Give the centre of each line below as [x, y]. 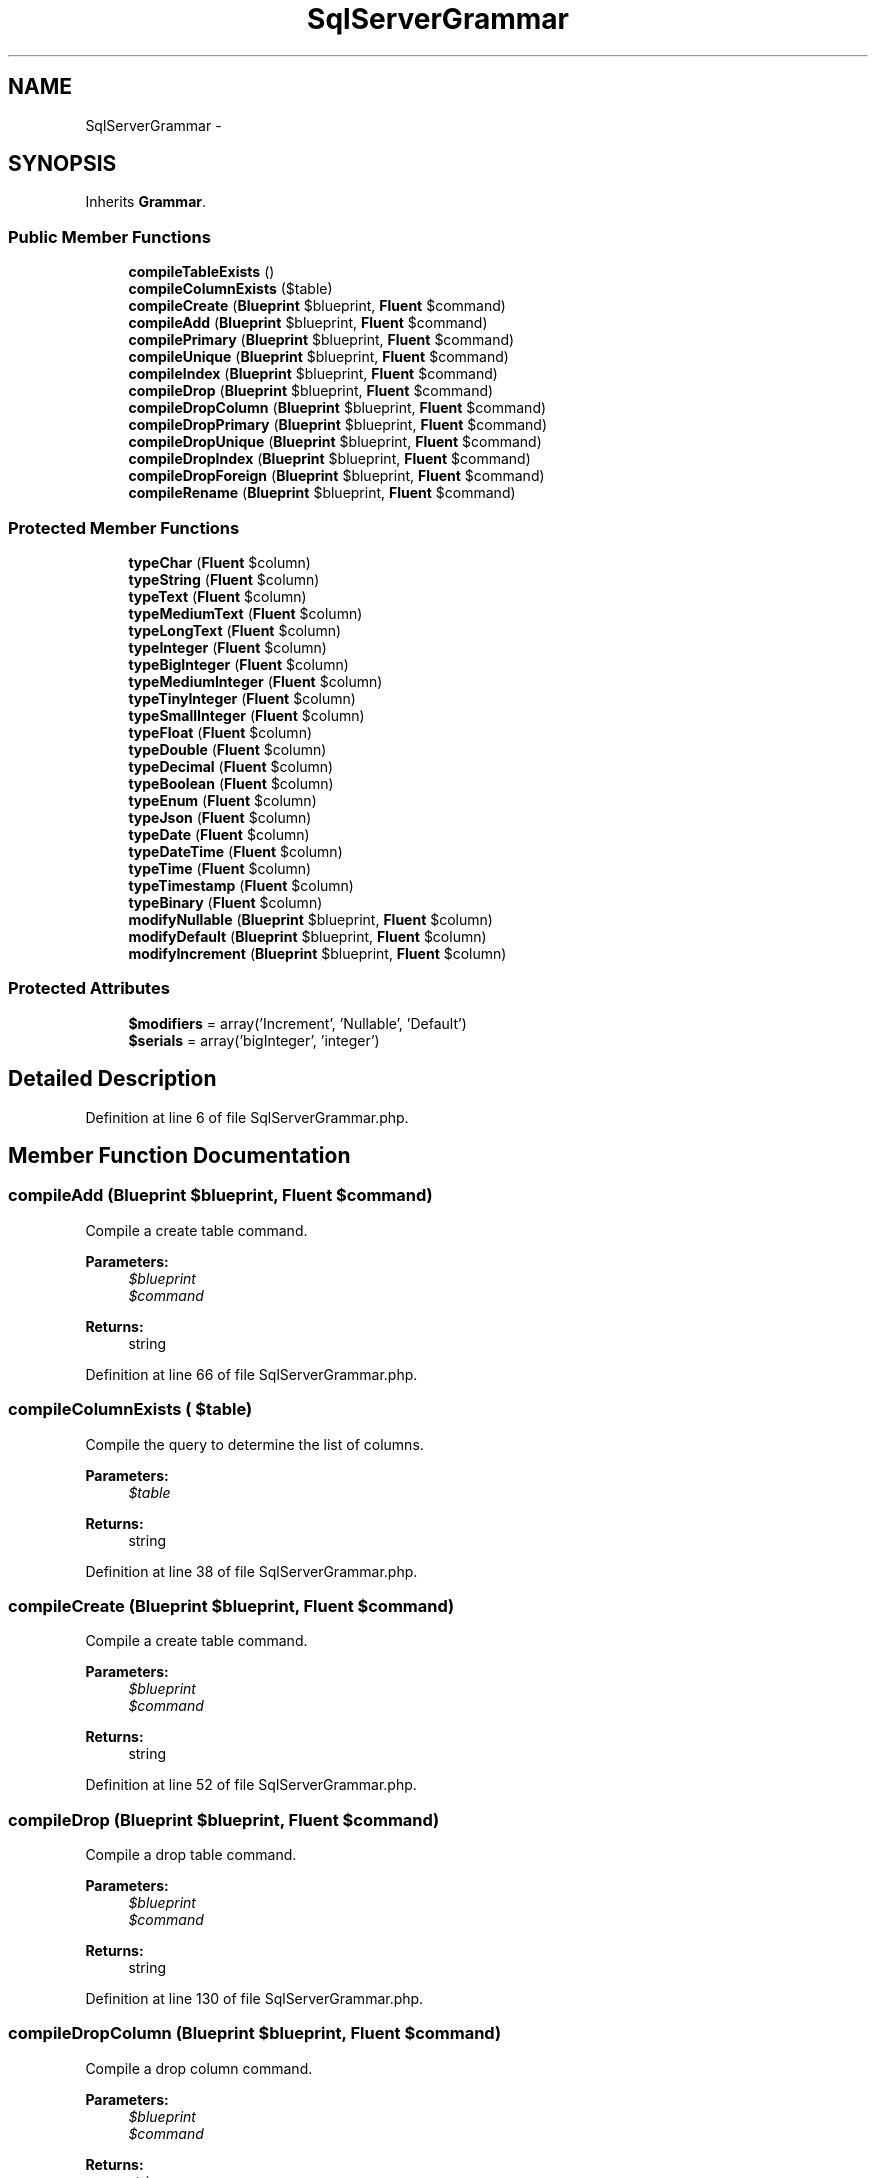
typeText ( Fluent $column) [217, 596]
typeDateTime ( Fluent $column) [235, 851]
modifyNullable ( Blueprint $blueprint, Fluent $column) [310, 919]
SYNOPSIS [62, 164]
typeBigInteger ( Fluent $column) [238, 664]
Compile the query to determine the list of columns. [254, 1444]
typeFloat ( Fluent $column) [220, 732]
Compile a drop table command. [191, 1854]
